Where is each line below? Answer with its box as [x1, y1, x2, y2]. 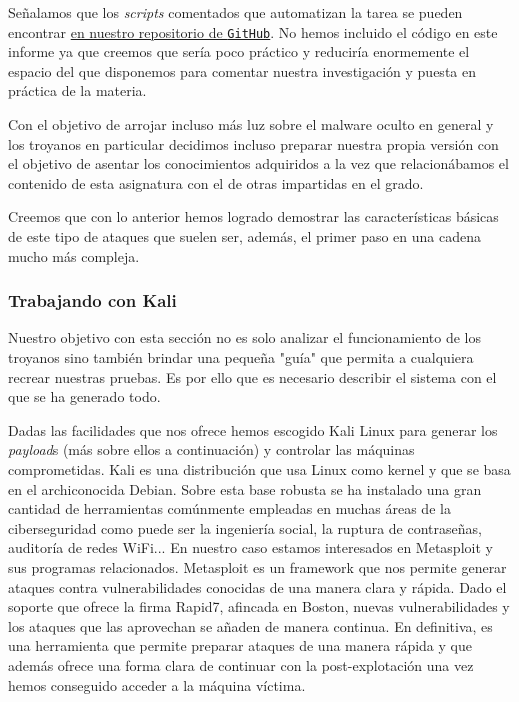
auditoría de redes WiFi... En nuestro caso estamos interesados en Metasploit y [8, 537, 493, 558]
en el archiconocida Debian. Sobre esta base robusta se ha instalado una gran [8, 478, 482, 499]
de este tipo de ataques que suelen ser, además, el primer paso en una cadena [8, 226, 482, 246]
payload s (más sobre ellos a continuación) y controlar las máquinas [8, 439, 415, 460]
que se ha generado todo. [8, 386, 161, 407]
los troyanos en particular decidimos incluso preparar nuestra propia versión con [8, 133, 499, 154]
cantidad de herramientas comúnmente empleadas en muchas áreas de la [8, 498, 451, 519]
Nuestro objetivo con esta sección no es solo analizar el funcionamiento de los [8, 327, 481, 348]
